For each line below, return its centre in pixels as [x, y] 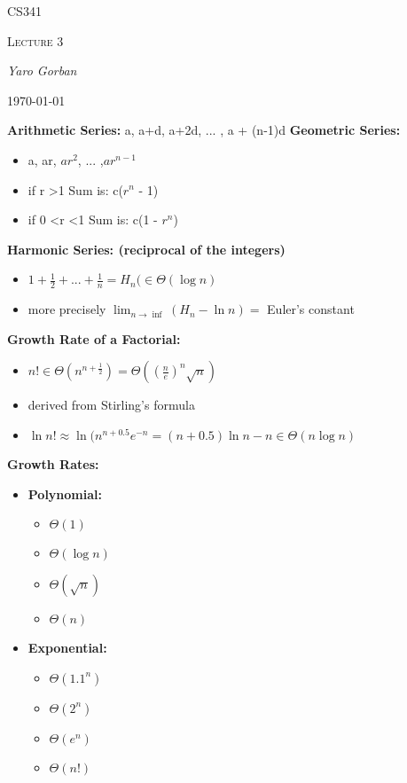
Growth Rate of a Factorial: [94, 338]
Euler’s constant [311, 309]
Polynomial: [65, 493]
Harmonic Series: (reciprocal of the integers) [146, 249]
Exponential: [67, 648]
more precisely [67, 309]
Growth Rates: [53, 463]
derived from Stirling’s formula [111, 405]
